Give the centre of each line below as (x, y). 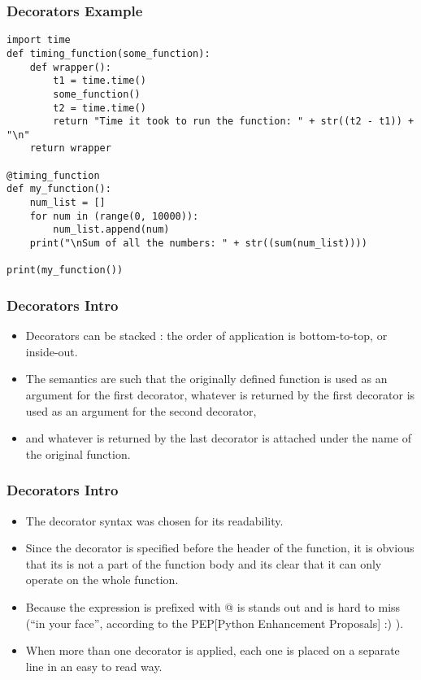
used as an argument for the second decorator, (141, 410)
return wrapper (70, 148)
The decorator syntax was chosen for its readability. (154, 520)
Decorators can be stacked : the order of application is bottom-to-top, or (206, 336)
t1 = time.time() (100, 81)
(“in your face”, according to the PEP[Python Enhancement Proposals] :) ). (215, 623)
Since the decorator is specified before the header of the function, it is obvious (220, 548)
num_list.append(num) (111, 230)
